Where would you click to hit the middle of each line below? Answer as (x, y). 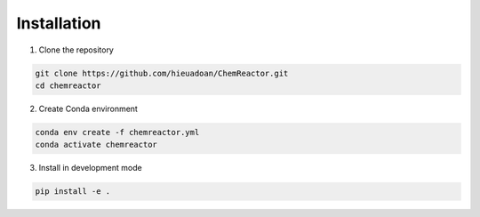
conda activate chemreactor (96, 145)
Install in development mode (90, 168)
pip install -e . (73, 192)
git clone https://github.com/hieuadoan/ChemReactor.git (162, 73)
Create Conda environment (88, 108)
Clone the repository (76, 50)
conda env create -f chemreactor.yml (117, 132)
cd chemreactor (68, 85)
